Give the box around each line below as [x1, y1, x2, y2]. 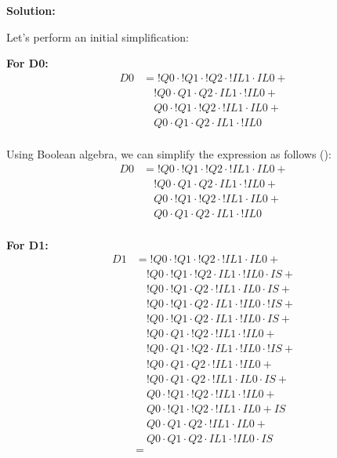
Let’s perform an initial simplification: [6, 28, 190, 45]
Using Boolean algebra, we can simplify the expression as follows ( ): [6, 145, 332, 162]
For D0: [6, 55, 49, 71]
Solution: [6, 2, 56, 18]
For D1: [6, 236, 49, 253]
